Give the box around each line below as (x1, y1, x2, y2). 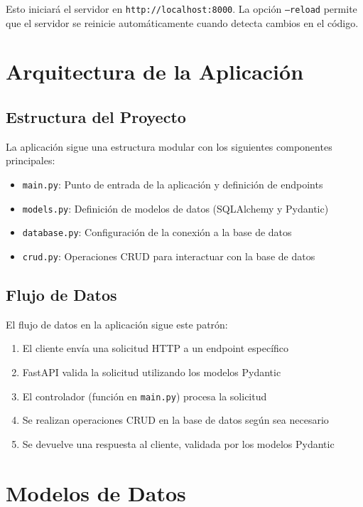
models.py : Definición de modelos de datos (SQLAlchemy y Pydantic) (22, 201, 329, 215)
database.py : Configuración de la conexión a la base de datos (22, 225, 292, 240)
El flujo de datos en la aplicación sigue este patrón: (6, 316, 228, 331)
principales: (6, 153, 55, 168)
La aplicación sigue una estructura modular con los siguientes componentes (6, 139, 332, 154)
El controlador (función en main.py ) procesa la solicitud (22, 388, 267, 403)
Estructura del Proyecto (6, 106, 186, 128)
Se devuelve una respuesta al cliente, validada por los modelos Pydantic (22, 436, 335, 451)
